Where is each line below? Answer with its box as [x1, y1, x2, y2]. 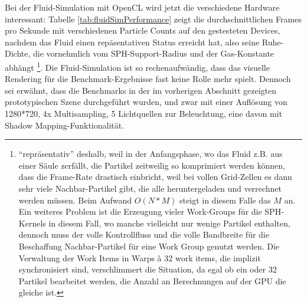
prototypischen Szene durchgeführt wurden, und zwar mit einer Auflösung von [5, 96, 288, 108]
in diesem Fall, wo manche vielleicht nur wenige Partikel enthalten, [48, 216, 290, 229]
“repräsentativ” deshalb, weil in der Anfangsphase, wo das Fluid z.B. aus [18, 147, 283, 160]
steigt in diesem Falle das [179, 193, 271, 206]
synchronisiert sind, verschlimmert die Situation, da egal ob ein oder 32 [18, 263, 277, 275]
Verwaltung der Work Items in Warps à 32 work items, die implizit [18, 251, 261, 264]
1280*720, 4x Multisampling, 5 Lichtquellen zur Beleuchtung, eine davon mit [5, 107, 282, 119]
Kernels [18, 216, 46, 229]
